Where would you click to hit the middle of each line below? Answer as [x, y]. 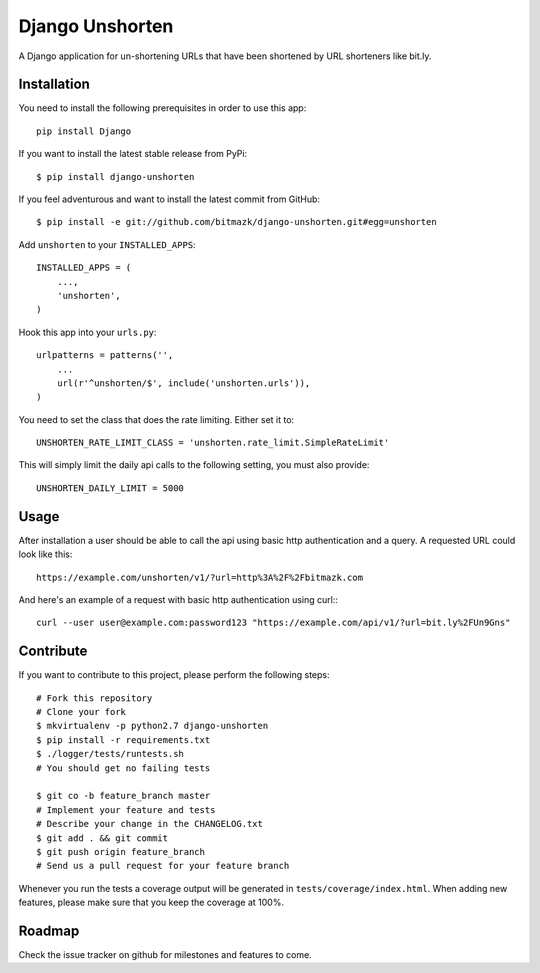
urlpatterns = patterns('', [105, 355]
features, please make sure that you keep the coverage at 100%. [151, 902]
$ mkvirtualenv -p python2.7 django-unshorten [152, 726]
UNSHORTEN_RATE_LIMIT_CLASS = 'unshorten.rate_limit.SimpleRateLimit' [213, 443]
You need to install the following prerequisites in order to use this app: [162, 108]
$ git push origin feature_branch [120, 851]
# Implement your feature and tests [126, 809]
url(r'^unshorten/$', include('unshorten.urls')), [183, 383]
